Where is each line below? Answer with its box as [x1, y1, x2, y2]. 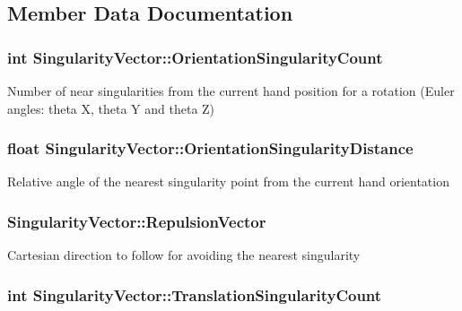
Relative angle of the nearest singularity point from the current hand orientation [7, 172, 449, 191]
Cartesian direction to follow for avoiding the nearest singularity [7, 246, 361, 264]
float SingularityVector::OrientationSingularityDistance [7, 137, 414, 160]
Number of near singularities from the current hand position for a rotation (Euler [7, 82, 455, 99]
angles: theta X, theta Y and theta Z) [7, 99, 215, 117]
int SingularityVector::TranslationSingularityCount [7, 283, 382, 306]
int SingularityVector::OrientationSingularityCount [7, 46, 383, 68]
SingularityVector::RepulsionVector [7, 210, 266, 232]
